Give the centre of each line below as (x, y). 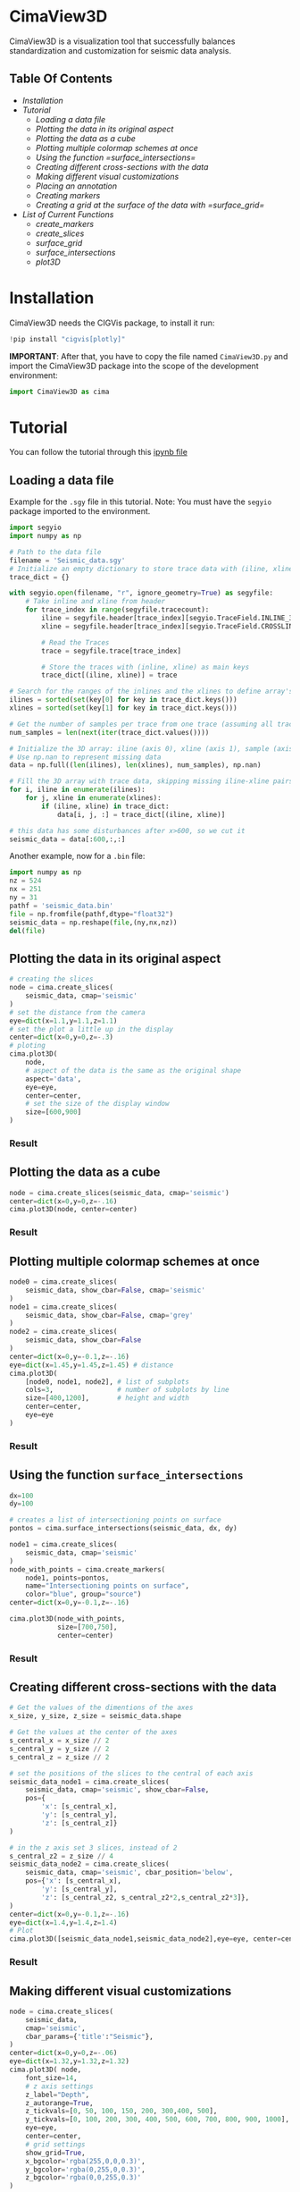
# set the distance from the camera (77, 1012)
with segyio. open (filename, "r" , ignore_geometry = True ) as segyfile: (142, 593)
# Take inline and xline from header (96, 602)
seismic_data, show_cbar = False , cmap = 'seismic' (115, 1290)
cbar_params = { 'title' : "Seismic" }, (89, 2036)
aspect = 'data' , (54, 1079)
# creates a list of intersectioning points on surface (115, 1520)
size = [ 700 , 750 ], (87, 1627)
